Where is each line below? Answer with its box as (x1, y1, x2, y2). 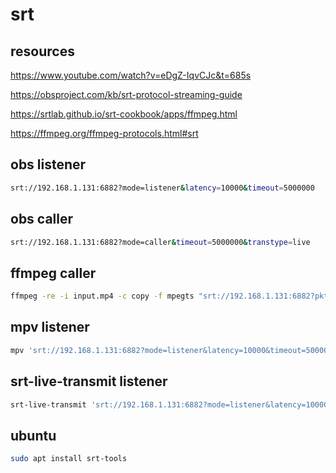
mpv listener (10, 319, 90, 336)
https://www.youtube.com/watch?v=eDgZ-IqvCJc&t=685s (10, 69, 252, 81)
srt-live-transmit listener (10, 373, 168, 390)
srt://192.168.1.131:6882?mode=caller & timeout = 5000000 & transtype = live (10, 237, 311, 247)
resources (10, 43, 75, 60)
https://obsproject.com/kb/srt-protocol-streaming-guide (10, 89, 243, 100)
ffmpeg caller (10, 264, 97, 282)
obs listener (10, 156, 87, 173)
